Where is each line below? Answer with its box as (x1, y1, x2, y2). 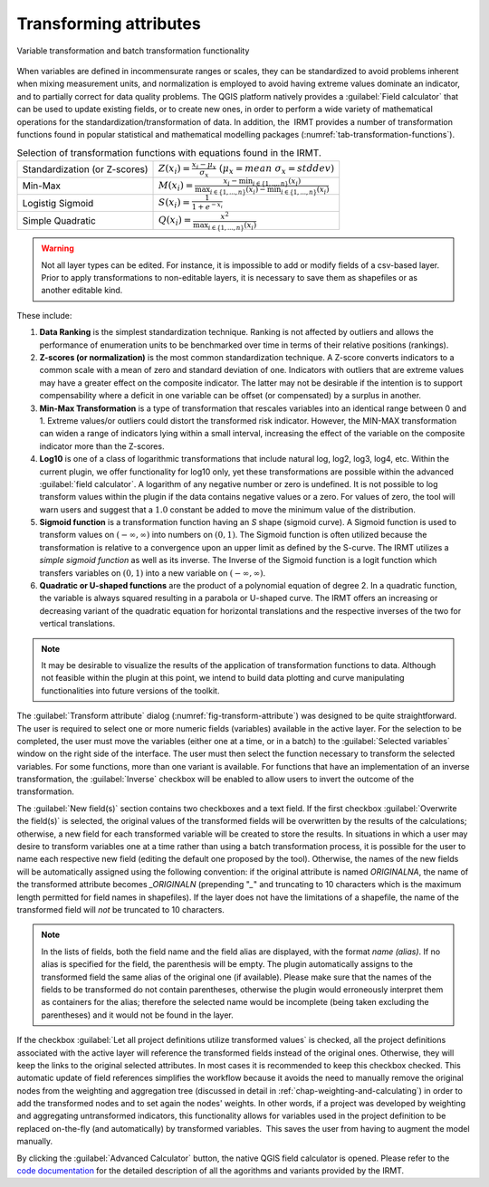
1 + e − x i (191, 200, 224, 212)
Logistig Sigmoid (22, 196, 94, 209)
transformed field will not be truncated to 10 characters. (16, 905, 225, 914)
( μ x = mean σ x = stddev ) (218, 163, 335, 177)
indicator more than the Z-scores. (39, 440, 165, 452)
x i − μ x (191, 159, 217, 171)
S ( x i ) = (158, 196, 190, 210)
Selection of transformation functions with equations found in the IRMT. (16, 147, 321, 159)
